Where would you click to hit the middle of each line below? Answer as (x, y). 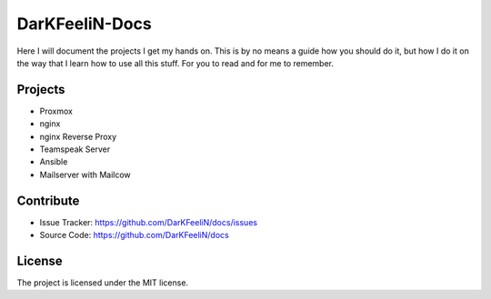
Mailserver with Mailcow (85, 174)
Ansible (54, 162)
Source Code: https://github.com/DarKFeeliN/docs (134, 235)
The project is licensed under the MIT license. (103, 283)
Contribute (48, 200)
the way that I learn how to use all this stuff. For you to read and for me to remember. (175, 63)
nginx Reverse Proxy (78, 136)
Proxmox (56, 111)
